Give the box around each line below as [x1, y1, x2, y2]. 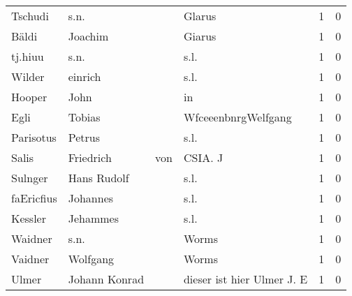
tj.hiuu [11, 48, 44, 64]
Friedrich [68, 149, 112, 165]
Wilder [11, 68, 45, 84]
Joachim [68, 28, 109, 44]
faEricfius [11, 190, 57, 206]
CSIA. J [183, 149, 223, 165]
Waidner [11, 230, 52, 246]
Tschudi [11, 8, 49, 24]
